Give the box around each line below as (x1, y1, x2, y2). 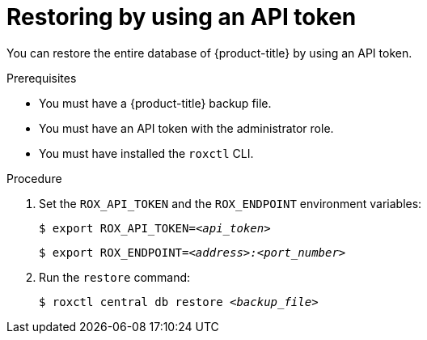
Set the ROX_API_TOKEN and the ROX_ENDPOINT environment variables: (39, 196, 422, 210)
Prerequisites (6, 70, 77, 85)
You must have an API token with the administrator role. (39, 121, 334, 135)
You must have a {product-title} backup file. (39, 96, 272, 110)
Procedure (6, 171, 62, 185)
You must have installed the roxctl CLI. (39, 146, 254, 160)
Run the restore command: (39, 270, 191, 284)
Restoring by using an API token (6, 3, 357, 31)
